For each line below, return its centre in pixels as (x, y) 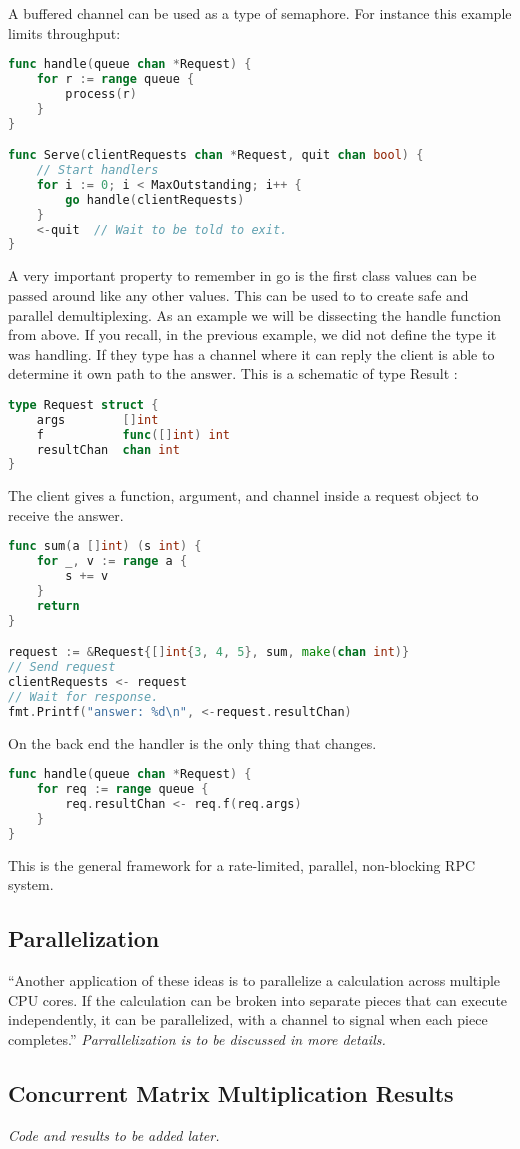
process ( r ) (101, 93)
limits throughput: (64, 32)
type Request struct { (83, 404)
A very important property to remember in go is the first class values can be (242, 275)
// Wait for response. (83, 697)
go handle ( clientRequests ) (155, 199)
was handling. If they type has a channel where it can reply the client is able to (251, 353)
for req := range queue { (122, 789)
